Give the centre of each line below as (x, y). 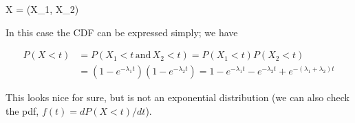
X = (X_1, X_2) (42, 9)
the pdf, (22, 110)
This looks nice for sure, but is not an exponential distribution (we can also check (177, 97)
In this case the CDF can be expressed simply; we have (122, 32)
